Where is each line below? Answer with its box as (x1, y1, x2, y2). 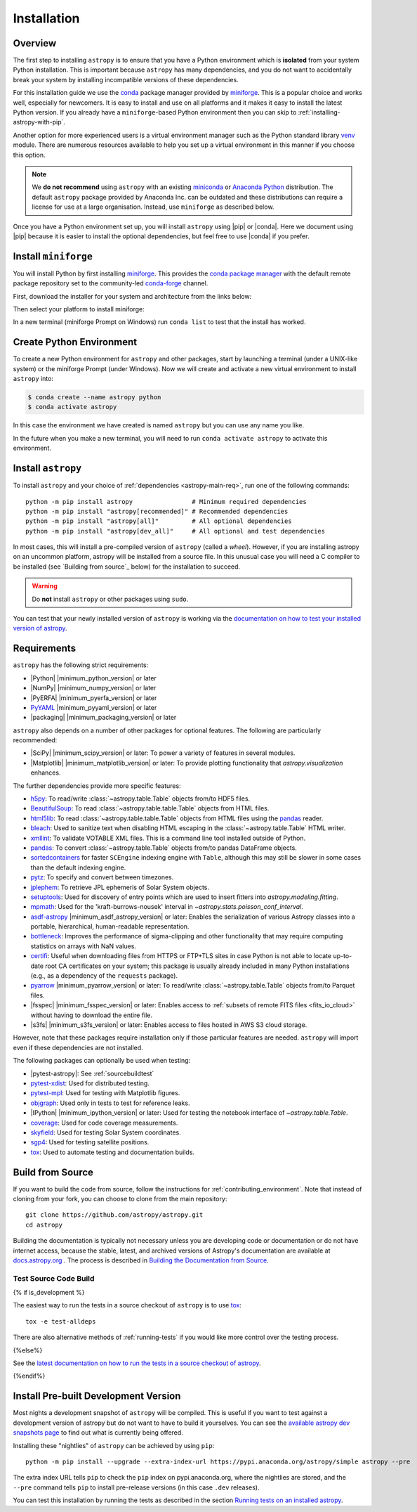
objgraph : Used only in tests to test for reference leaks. (30, 1099, 190, 1107)
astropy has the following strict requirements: (13, 661, 149, 669)
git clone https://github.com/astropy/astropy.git (25, 1211, 204, 1219)
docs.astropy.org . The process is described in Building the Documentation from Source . (13, 1255, 270, 1265)
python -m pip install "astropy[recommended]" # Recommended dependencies (25, 507, 289, 515)
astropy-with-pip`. (13, 118, 66, 127)
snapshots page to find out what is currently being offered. (13, 1428, 184, 1437)
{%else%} (13, 1346, 43, 1355)
